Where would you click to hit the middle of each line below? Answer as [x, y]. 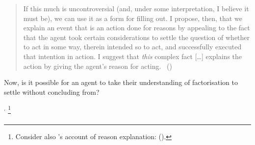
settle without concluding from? [52, 92]
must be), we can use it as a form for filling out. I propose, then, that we [133, 18]
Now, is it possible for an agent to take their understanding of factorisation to [121, 82]
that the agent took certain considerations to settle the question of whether [137, 37]
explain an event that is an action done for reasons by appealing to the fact [137, 28]
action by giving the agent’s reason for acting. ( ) [98, 66]
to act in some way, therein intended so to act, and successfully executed [132, 47]
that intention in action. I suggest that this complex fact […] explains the [133, 56]
